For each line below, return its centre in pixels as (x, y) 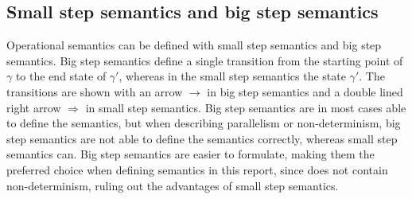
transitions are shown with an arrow (95, 91)
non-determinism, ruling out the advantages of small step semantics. (173, 185)
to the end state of (61, 76)
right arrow (34, 107)
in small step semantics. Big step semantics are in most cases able (246, 107)
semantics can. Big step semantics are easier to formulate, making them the (190, 154)
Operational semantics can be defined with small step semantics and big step (194, 45)
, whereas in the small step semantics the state (232, 76)
